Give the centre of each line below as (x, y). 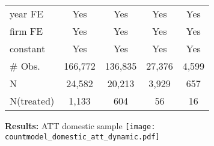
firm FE (26, 31)
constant (28, 48)
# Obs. (25, 66)
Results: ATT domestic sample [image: (80, 126)
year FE (27, 14)
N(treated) (32, 101)
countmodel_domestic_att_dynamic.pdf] (82, 137)
